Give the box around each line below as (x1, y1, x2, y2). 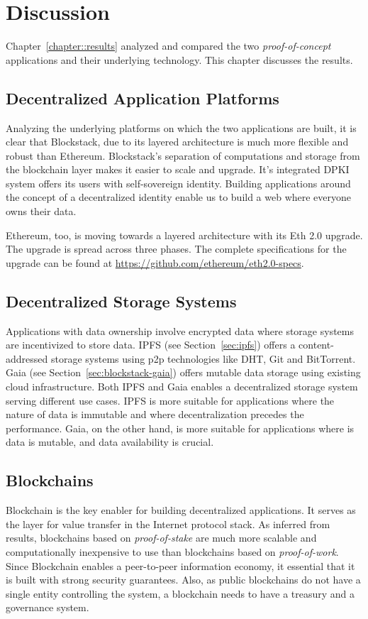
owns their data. (6, 204, 77, 219)
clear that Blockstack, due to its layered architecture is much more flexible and (6, 134, 349, 149)
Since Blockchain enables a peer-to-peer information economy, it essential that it (6, 558, 355, 573)
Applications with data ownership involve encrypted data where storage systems (6, 323, 354, 338)
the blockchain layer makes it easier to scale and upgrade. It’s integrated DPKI (6, 162, 350, 177)
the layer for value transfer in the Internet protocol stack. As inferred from (6, 516, 330, 531)
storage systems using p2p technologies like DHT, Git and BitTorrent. (50, 351, 356, 366)
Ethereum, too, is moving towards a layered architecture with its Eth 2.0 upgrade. (6, 227, 363, 242)
